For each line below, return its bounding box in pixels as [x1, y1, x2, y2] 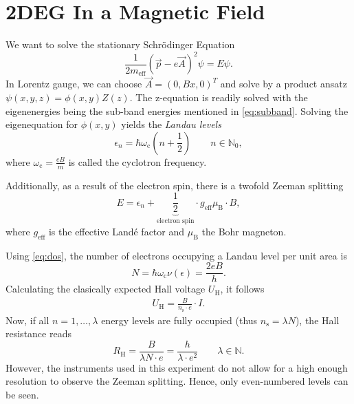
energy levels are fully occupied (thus [101, 312, 258, 327]
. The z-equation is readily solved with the [129, 90, 308, 105]
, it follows [220, 281, 265, 296]
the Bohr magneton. [201, 224, 287, 238]
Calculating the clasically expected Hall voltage [5, 281, 206, 296]
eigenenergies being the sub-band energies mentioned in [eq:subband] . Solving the [5, 103, 349, 118]
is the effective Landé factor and [48, 224, 185, 238]
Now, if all [5, 312, 49, 327]
